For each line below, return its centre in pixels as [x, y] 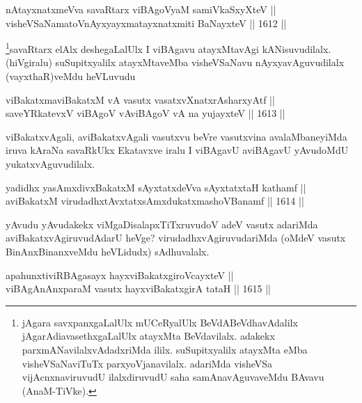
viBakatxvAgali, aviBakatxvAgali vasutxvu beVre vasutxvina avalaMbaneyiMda [176, 136]
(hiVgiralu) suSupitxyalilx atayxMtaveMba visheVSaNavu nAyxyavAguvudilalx [175, 62]
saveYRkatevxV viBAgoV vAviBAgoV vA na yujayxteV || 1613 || [145, 113]
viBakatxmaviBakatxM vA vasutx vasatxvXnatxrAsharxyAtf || [140, 99]
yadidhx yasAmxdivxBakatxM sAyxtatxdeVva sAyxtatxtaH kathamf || [156, 187]
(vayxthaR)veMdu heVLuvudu [71, 76]
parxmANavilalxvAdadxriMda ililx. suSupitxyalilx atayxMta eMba [165, 349]
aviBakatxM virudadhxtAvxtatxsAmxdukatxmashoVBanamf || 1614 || [155, 201]
